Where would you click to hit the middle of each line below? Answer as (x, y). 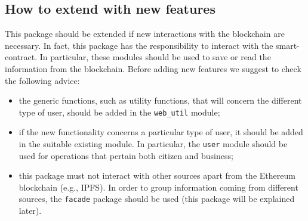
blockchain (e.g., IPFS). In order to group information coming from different (158, 187)
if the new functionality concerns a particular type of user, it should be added (161, 132)
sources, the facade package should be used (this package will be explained (157, 199)
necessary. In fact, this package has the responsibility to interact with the (139, 45)
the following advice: (42, 80)
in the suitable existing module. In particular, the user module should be (153, 144)
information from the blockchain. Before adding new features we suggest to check (153, 68)
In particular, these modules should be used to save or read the (155, 57)
